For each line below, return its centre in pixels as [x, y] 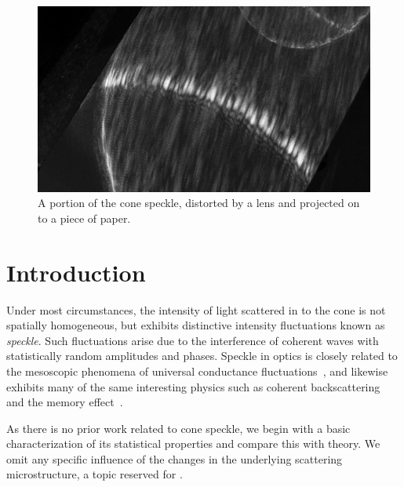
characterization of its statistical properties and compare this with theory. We [193, 443]
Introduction [76, 272]
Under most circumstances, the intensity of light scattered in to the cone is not [196, 309]
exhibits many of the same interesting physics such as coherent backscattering [193, 386]
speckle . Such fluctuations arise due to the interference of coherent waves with [193, 340]
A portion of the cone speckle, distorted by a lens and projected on [199, 203]
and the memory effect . [65, 402]
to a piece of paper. [84, 218]
